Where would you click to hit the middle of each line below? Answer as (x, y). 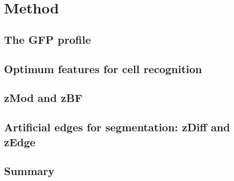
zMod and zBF (43, 98)
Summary (29, 171)
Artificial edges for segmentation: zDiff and (117, 127)
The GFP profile (47, 39)
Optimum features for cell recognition (103, 68)
